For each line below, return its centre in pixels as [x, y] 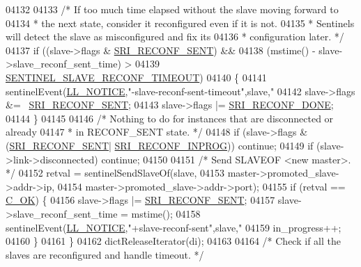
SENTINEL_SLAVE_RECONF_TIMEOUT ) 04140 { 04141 [136, 77]
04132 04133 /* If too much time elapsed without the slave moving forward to [172, 9]
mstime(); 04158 [166, 213]
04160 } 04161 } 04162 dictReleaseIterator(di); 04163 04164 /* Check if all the [173, 241]
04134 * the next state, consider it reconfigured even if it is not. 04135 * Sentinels [180, 23]
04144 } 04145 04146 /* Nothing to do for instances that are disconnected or [170, 118]
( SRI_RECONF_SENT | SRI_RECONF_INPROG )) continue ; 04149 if [160, 145]
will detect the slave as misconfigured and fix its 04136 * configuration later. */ [175, 37]
